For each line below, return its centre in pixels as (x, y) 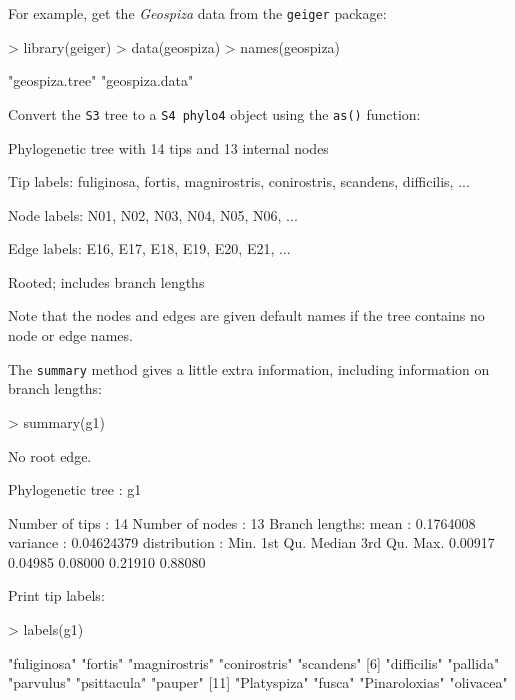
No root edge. (50, 455)
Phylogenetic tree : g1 (75, 489)
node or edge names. (70, 335)
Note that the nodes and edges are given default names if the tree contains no (246, 315)
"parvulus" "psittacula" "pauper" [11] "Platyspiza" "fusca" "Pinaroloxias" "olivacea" (258, 682)
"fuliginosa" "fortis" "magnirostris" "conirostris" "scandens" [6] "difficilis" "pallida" (254, 662)
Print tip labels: (56, 595)
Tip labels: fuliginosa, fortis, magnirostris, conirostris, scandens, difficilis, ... (239, 181)
